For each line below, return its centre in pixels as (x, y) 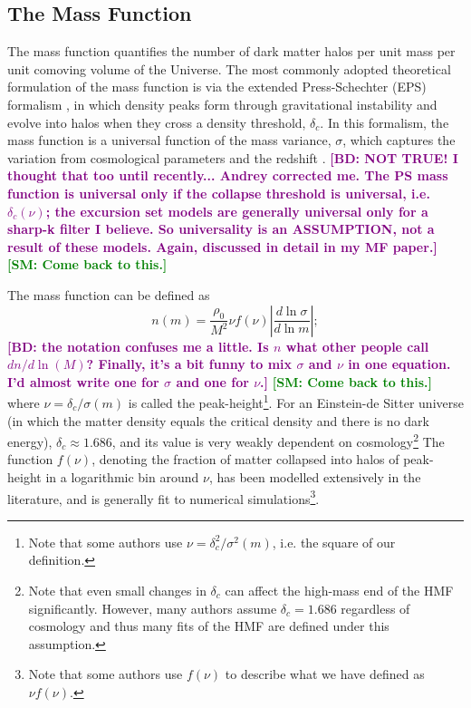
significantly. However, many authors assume (153, 608)
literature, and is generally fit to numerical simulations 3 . (163, 497)
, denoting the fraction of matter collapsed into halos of (245, 459)
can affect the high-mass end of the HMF (339, 591)
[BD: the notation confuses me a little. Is (138, 346)
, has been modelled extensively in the (315, 476)
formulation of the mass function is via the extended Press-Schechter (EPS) (217, 87)
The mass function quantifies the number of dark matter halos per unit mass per (231, 51)
